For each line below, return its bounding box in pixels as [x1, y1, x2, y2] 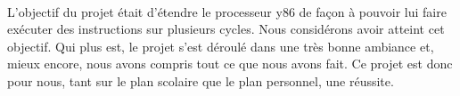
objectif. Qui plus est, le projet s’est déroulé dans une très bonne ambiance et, [7, 36, 434, 55]
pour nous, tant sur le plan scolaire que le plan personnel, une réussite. [7, 71, 394, 90]
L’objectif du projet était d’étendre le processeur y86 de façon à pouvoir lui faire [7, 2, 447, 20]
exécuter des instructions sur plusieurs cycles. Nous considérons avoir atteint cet [7, 20, 445, 38]
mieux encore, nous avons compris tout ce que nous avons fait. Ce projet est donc [7, 54, 453, 73]
